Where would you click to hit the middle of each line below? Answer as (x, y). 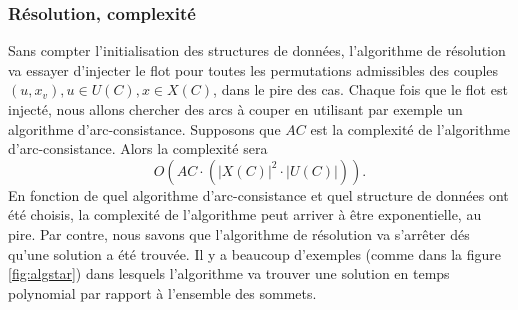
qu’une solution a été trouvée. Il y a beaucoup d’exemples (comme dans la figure (255, 253)
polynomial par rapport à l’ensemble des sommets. (162, 292)
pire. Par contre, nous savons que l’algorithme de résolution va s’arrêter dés (239, 233)
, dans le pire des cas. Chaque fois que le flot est (360, 89)
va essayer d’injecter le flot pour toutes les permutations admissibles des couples (253, 69)
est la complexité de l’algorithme (410, 128)
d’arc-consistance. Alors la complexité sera (138, 148)
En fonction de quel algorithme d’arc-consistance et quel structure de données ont (258, 194)
